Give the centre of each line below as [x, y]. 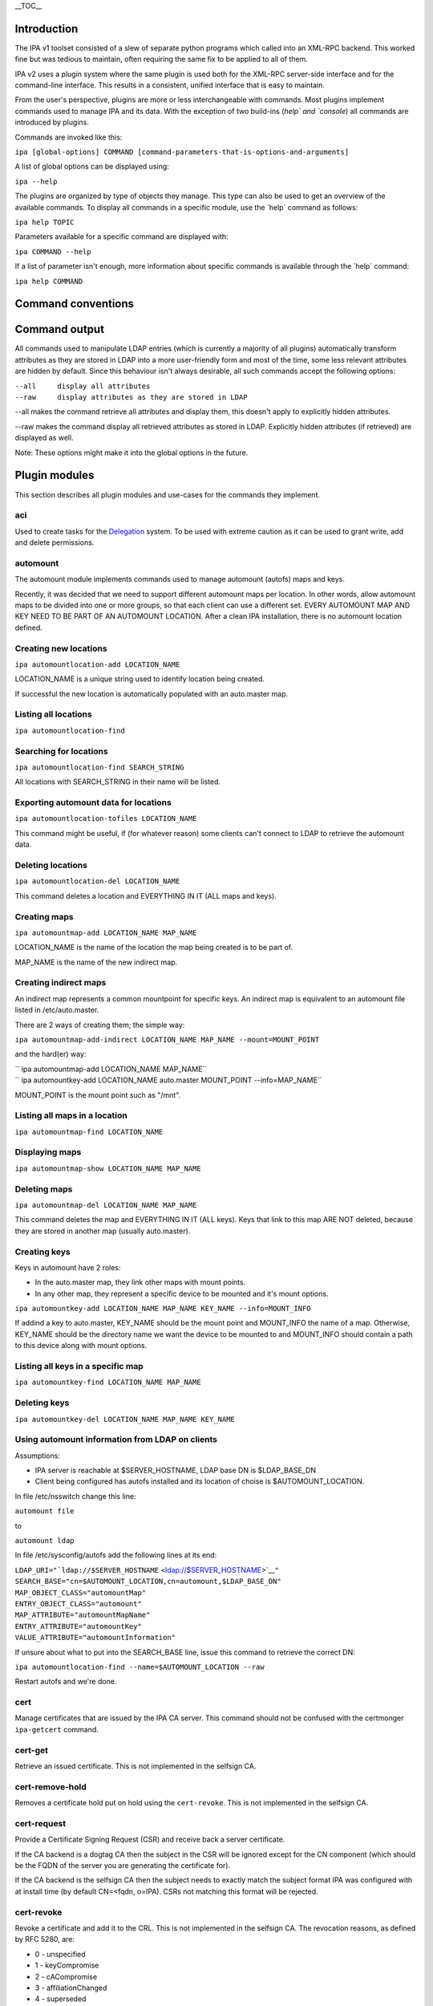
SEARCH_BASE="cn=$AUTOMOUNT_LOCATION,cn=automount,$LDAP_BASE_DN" [148, 1582]
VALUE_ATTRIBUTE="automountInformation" [95, 1638]
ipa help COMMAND [49, 281]
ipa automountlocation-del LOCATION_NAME [97, 881]
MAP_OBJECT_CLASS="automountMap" [81, 1592]
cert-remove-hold [51, 1787]
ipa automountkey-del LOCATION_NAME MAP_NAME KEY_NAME [125, 1419]
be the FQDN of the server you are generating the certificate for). [123, 1866]
